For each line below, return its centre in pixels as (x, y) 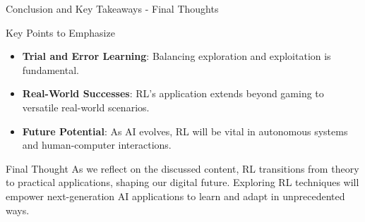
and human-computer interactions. (97, 145)
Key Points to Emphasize (60, 32)
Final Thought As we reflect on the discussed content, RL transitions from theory (182, 168)
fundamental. (50, 69)
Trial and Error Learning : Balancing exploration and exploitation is (176, 56)
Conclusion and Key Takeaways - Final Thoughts (112, 8)
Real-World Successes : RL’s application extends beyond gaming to (173, 93)
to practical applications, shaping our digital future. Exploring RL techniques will (182, 182)
